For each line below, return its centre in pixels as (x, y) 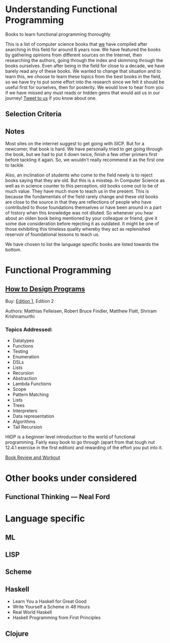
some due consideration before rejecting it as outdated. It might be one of (82, 224)
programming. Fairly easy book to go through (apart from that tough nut (80, 442)
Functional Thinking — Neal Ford (58, 497)
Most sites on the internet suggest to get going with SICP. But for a (75, 144)
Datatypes (23, 341)
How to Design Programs (45, 289)
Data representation (33, 416)
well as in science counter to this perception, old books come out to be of (82, 186)
